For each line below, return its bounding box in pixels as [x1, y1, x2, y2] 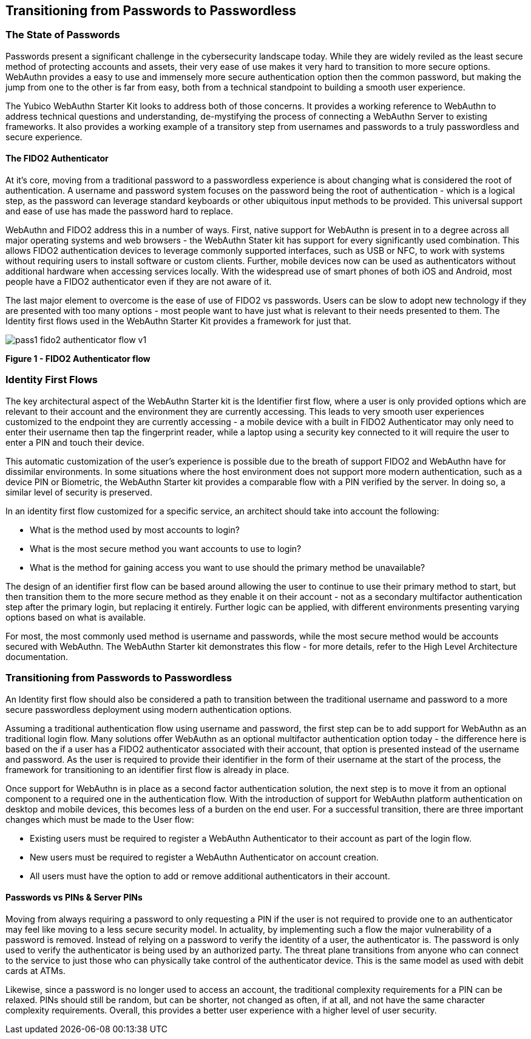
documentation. [5, 651, 69, 662]
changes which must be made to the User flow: [5, 814, 194, 825]
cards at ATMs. [5, 965, 66, 976]
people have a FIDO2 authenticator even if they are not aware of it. [5, 276, 272, 287]
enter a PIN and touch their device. [5, 437, 144, 448]
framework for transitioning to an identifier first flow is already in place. [5, 764, 289, 775]
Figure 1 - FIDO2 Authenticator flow [5, 353, 151, 364]
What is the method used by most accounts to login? [30, 524, 240, 535]
